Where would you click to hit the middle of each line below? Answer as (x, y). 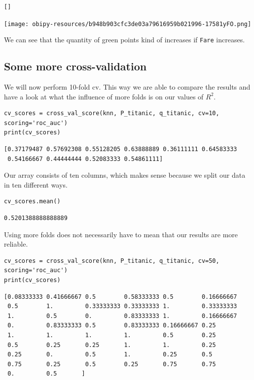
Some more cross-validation (75, 66)
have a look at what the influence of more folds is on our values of (104, 96)
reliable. (16, 244)
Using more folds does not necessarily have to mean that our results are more (121, 234)
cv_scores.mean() (32, 202)
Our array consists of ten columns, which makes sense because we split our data (125, 175)
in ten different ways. (36, 184)
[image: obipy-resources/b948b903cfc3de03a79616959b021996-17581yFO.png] (128, 24)
